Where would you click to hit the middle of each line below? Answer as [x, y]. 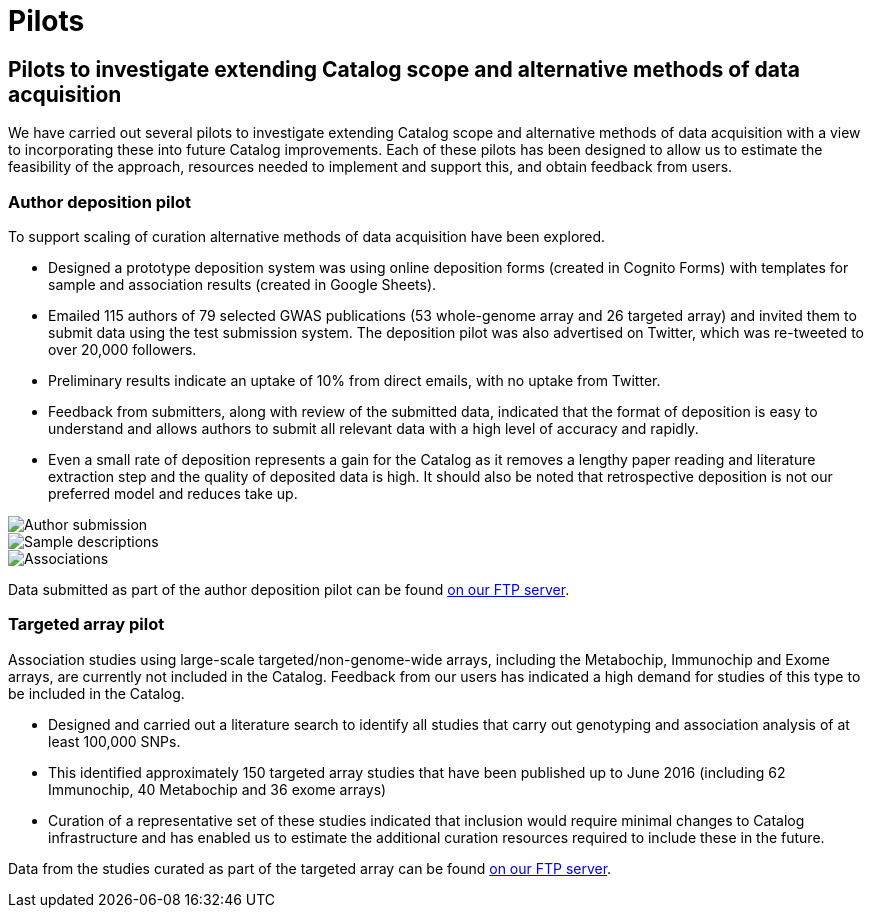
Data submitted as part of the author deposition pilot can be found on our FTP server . [289, 589]
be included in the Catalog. [96, 693]
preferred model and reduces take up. [173, 493]
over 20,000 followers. [122, 349]
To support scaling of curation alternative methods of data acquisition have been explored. [307, 236]
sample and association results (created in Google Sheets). [242, 284]
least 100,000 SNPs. [114, 741]
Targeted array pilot [86, 624]
